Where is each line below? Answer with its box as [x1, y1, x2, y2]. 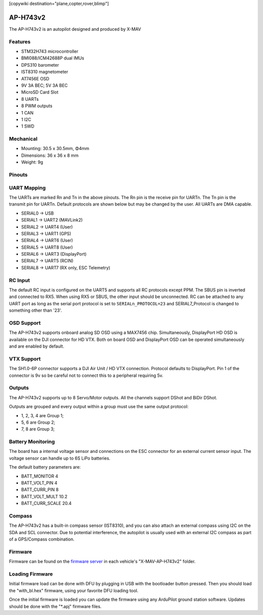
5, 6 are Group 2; [21, 419, 56, 425]
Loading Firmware [9, 571, 53, 578]
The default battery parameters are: [9, 464, 81, 470]
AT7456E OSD [21, 75, 50, 81]
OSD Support [9, 319, 41, 326]
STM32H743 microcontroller [21, 49, 78, 55]
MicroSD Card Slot [21, 89, 58, 95]
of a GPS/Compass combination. [9, 536, 75, 542]
